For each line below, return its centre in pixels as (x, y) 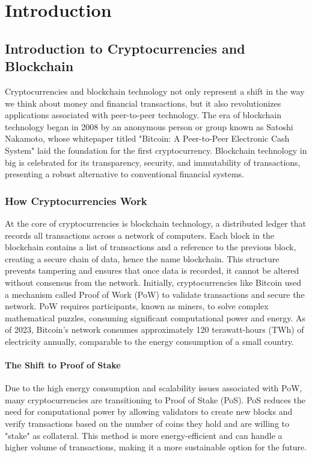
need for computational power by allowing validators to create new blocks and (149, 411)
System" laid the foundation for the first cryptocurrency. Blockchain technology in (156, 150)
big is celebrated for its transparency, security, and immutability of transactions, (153, 162)
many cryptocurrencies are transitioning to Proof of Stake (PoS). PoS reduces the (155, 399)
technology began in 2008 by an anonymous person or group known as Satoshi (149, 126)
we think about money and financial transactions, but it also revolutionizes (143, 103)
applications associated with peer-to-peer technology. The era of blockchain (143, 115)
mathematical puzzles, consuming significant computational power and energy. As (155, 317)
